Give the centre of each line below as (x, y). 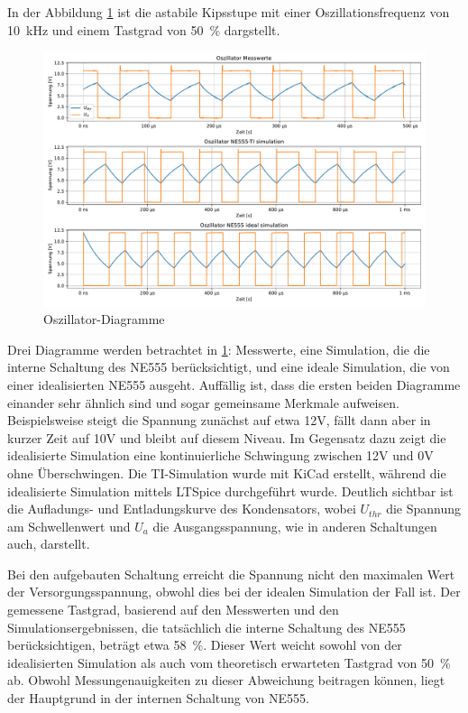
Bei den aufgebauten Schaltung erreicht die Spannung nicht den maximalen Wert (231, 574)
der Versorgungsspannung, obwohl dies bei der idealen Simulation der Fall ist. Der (234, 592)
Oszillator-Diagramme (104, 319)
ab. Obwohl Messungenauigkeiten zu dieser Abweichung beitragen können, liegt (226, 680)
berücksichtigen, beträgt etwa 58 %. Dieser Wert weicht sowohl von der (205, 645)
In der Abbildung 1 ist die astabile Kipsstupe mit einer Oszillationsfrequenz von (229, 12)
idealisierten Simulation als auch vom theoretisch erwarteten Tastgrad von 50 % (229, 662)
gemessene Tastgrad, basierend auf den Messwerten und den (173, 610)
